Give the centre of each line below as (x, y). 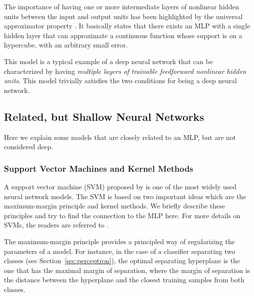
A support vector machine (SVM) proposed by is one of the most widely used (120, 186)
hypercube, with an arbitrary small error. (66, 45)
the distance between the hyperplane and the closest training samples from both (124, 280)
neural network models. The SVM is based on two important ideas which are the (125, 196)
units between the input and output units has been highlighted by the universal (123, 16)
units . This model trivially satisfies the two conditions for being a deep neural (120, 80)
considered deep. (29, 147)
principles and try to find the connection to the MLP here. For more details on (122, 215)
